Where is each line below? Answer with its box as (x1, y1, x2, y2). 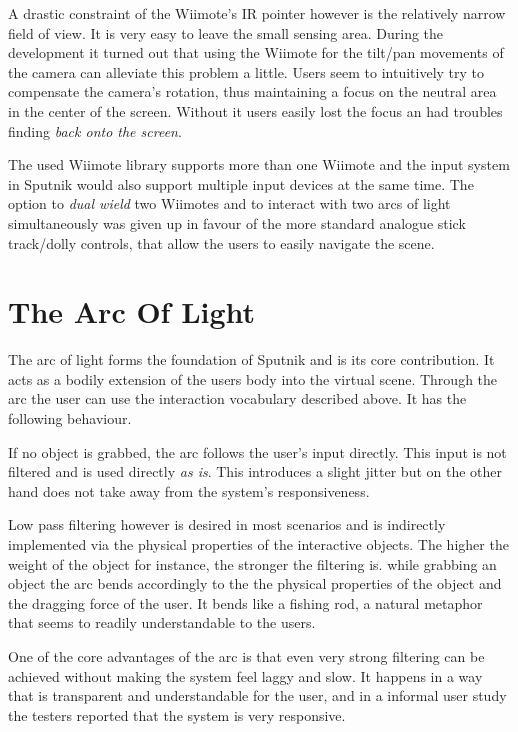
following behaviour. (8, 408, 132, 429)
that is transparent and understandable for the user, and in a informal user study (8, 685, 507, 706)
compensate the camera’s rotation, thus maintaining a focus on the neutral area (8, 81, 497, 102)
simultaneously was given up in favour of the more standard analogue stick (8, 212, 466, 233)
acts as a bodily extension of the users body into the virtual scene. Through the (8, 368, 498, 389)
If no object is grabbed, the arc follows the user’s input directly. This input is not (8, 441, 507, 462)
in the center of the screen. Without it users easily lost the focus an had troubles (8, 100, 503, 121)
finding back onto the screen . (8, 120, 182, 141)
